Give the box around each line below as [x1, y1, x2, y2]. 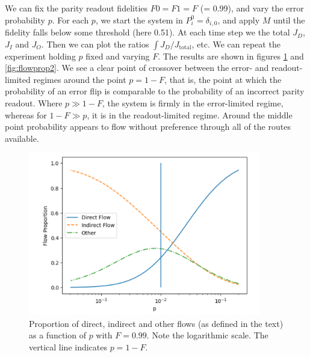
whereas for [5, 108, 47, 121]
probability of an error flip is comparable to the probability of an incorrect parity [5, 85, 305, 97]
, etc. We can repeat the [191, 37, 281, 50]
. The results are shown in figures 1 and [158, 49, 304, 62]
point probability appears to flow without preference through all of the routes [5, 120, 291, 133]
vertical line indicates [29, 340, 108, 353]
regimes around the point [33, 73, 126, 85]
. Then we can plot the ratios [41, 37, 149, 50]
